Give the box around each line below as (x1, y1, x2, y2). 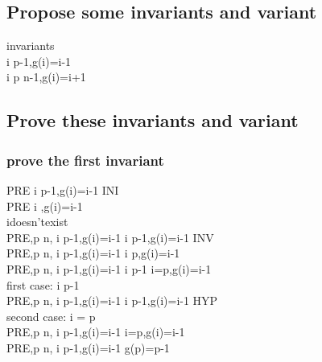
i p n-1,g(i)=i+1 (6, 68, 86, 85)
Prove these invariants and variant (6, 108, 299, 133)
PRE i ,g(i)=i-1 (6, 197, 83, 214)
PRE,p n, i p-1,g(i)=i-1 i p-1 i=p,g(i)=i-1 (6, 260, 212, 277)
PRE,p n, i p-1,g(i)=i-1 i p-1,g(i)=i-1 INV (6, 228, 214, 245)
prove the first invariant (6, 150, 164, 170)
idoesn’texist (6, 213, 68, 230)
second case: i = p (6, 307, 96, 324)
